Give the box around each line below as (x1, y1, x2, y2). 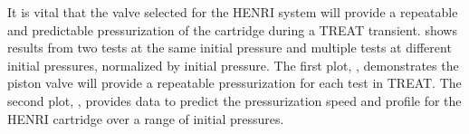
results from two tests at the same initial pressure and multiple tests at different (7, 38, 452, 57)
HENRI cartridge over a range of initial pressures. (7, 109, 284, 128)
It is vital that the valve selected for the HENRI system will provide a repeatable (7, 3, 458, 21)
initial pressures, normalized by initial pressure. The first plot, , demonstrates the (7, 55, 459, 74)
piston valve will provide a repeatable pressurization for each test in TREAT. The (7, 73, 462, 92)
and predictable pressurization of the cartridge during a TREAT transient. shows (7, 20, 457, 39)
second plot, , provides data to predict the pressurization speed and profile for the (7, 91, 462, 110)
